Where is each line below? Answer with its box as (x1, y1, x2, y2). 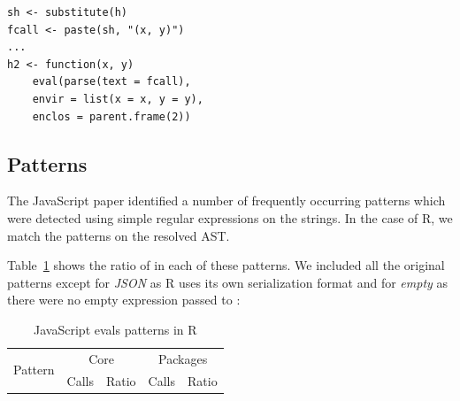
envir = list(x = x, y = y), (32, 92, 203, 105)
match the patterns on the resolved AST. (7, 226, 230, 244)
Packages (158, 349, 208, 367)
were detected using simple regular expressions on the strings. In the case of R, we (7, 208, 453, 227)
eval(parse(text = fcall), (32, 75, 191, 89)
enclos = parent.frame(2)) (32, 110, 191, 123)
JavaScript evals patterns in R (34, 320, 197, 338)
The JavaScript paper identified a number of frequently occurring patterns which (7, 191, 446, 210)
